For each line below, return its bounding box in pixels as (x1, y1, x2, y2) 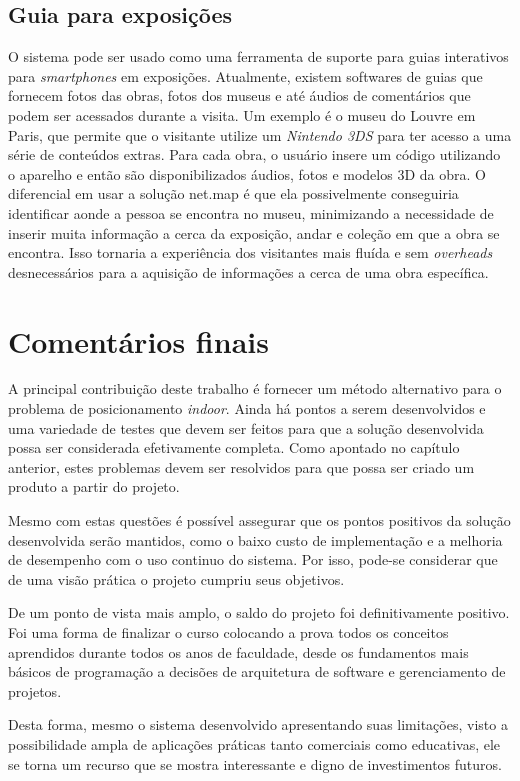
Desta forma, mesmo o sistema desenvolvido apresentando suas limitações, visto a (8, 714, 508, 735)
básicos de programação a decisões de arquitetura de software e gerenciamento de (8, 661, 506, 682)
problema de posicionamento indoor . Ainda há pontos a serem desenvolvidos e (8, 398, 486, 419)
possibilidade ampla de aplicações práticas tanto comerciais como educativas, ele (8, 733, 501, 754)
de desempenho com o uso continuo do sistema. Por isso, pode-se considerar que (8, 549, 498, 570)
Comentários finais (8, 320, 269, 361)
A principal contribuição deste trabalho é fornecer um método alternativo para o (8, 378, 502, 399)
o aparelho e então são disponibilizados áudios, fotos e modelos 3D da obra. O (8, 163, 486, 184)
